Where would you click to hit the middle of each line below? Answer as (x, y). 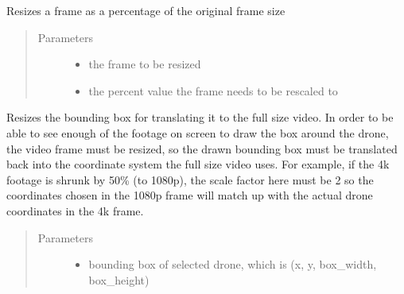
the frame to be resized (145, 64)
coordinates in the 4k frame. (75, 210)
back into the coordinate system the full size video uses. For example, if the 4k (198, 164)
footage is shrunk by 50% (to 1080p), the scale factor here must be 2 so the (190, 179)
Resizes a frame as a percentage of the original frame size (146, 10)
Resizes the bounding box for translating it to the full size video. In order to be (200, 117)
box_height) (119, 279)
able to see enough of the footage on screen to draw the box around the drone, (198, 132)
